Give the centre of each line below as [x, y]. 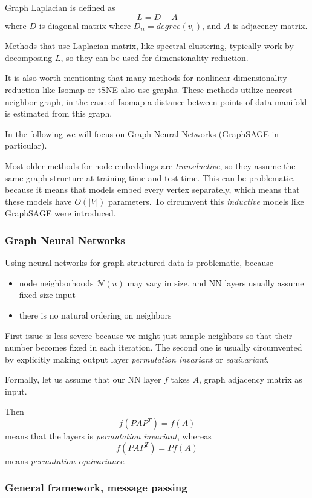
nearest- [281, 89]
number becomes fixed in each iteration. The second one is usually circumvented [154, 347]
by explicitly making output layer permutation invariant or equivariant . [137, 359]
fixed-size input [47, 295]
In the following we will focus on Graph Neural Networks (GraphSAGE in [142, 133]
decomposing [29, 57]
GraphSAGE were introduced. [60, 213]
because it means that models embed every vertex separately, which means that [152, 189]
